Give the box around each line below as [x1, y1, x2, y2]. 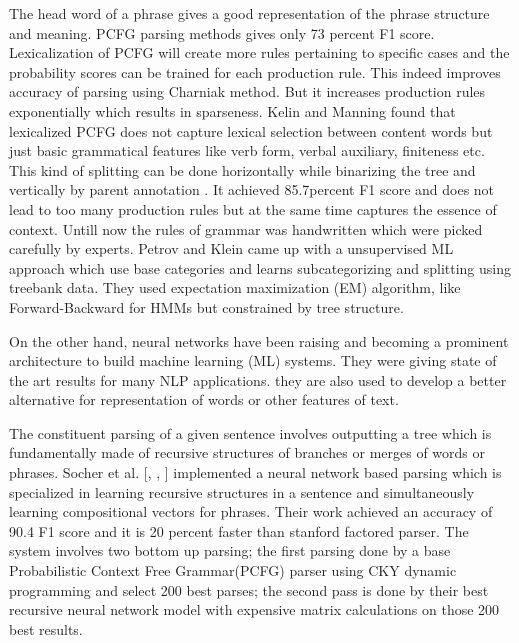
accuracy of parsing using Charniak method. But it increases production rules [9, 81, 486, 102]
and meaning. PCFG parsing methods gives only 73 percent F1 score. [9, 22, 435, 43]
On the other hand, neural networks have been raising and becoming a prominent [9, 330, 509, 351]
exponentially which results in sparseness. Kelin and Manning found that [9, 100, 456, 121]
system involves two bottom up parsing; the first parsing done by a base [9, 540, 451, 561]
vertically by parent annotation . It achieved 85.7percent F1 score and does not [9, 179, 495, 200]
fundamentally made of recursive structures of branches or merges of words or [9, 442, 486, 463]
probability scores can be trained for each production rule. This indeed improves [9, 61, 501, 82]
